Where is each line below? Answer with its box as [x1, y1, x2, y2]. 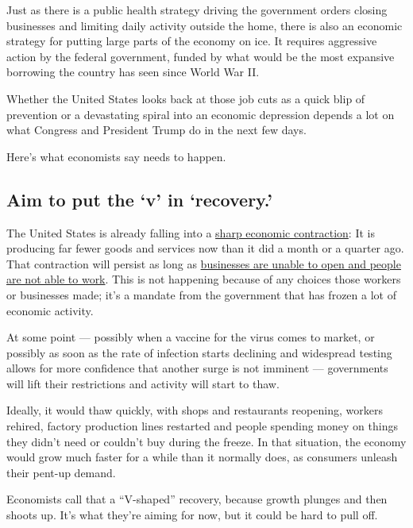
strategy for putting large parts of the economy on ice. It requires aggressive [6, 33, 377, 49]
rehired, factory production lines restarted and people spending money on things [6, 418, 398, 434]
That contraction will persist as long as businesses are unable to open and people [6, 255, 401, 272]
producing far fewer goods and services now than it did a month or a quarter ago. [6, 240, 404, 256]
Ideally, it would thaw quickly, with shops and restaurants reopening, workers [6, 402, 383, 418]
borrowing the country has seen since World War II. [6, 64, 260, 80]
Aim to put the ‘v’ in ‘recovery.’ [6, 187, 272, 211]
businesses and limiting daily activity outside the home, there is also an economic [6, 17, 403, 33]
